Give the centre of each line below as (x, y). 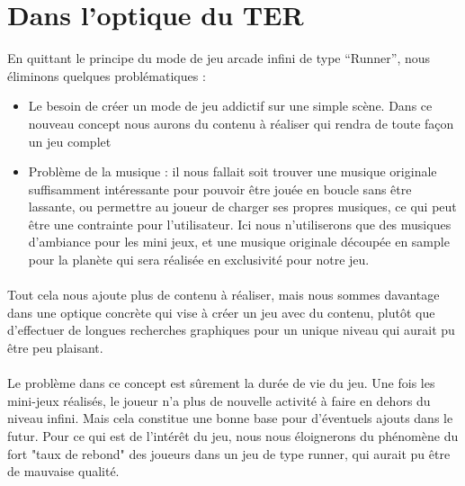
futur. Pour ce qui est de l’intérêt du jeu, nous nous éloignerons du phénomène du (233, 436)
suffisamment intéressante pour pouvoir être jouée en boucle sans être (220, 189)
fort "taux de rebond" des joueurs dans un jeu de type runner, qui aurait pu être (229, 453)
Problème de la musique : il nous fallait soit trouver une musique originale (232, 171)
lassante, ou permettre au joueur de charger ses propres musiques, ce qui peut (242, 207)
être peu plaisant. (55, 348)
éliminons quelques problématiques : (107, 75)
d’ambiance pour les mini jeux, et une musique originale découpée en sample (239, 242)
